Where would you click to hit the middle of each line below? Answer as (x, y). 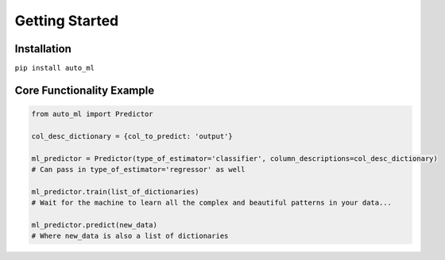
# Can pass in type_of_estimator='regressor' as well (138, 170)
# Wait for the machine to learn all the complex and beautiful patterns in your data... (212, 203)
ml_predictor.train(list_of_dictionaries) (115, 191)
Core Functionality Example (85, 90)
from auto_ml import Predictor (93, 114)
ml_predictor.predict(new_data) (95, 225)
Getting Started (67, 21)
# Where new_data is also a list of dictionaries (130, 236)
